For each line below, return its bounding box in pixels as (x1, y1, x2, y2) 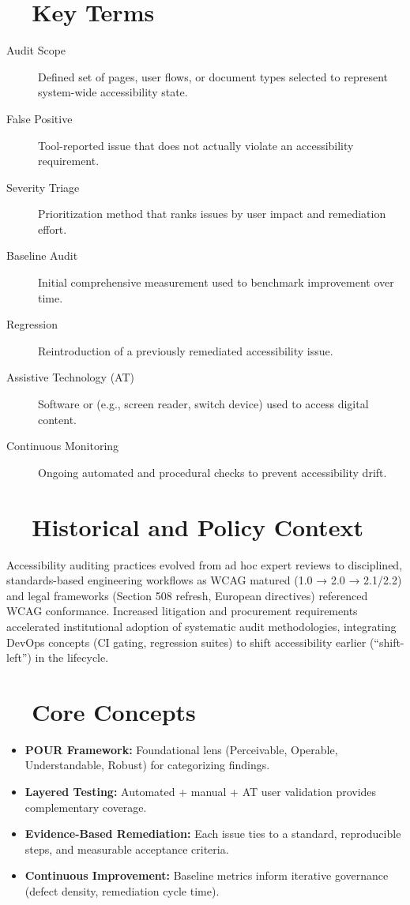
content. (38, 411, 77, 427)
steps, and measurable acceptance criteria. (24, 840, 229, 857)
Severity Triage (6, 178, 80, 195)
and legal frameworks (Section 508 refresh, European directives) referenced (6, 587, 368, 603)
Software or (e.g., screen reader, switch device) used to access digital (38, 396, 369, 412)
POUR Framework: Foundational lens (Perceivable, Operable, (24, 741, 338, 757)
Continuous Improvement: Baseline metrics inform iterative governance (24, 867, 389, 884)
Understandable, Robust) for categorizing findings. (24, 757, 270, 773)
